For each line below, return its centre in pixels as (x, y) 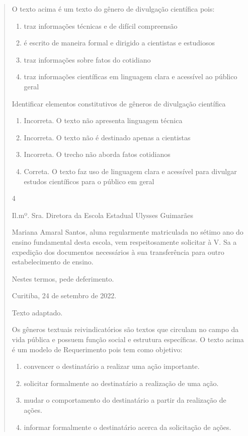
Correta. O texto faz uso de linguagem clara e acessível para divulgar (130, 171)
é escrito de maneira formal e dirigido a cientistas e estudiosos (119, 43)
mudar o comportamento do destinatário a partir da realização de (125, 400)
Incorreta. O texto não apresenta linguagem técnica (103, 120)
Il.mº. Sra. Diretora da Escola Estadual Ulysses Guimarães (103, 215)
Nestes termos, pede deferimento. (63, 278)
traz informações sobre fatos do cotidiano (87, 59)
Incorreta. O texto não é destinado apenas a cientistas (107, 137)
